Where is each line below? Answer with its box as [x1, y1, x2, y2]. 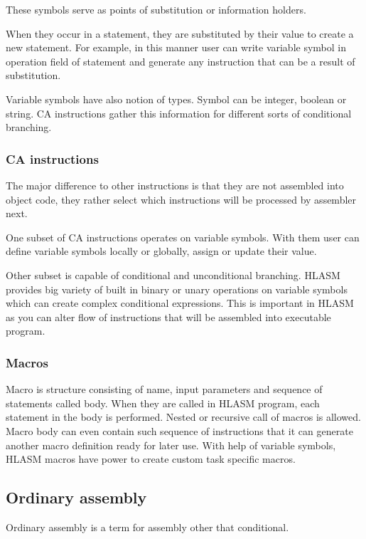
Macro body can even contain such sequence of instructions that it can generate [6, 423, 353, 438]
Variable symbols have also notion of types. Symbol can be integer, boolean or [6, 91, 347, 106]
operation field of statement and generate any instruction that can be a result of [6, 53, 355, 68]
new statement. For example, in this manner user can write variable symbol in [6, 40, 347, 55]
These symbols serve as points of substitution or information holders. [6, 2, 306, 16]
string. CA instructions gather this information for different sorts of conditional [6, 105, 352, 120]
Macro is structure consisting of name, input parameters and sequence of [6, 382, 323, 397]
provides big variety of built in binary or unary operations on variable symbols [6, 281, 348, 296]
